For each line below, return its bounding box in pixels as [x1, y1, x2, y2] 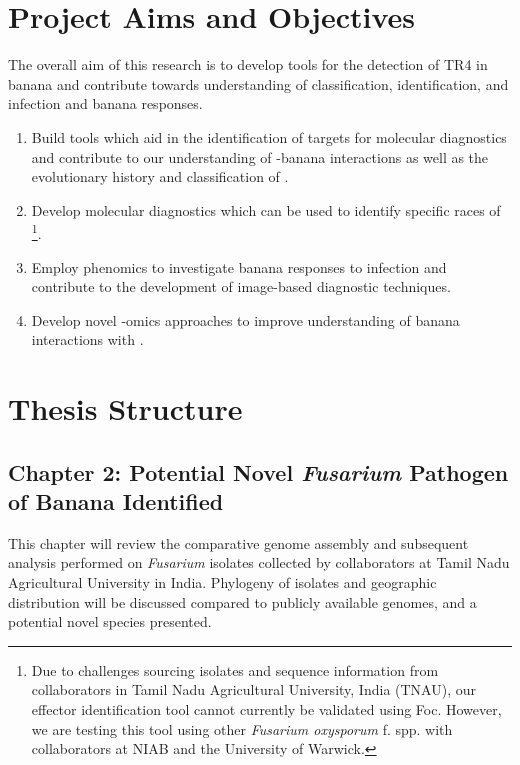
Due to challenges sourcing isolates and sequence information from [31, 659, 439, 680]
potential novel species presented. [8, 611, 212, 632]
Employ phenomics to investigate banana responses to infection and [31, 256, 447, 277]
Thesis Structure [8, 388, 243, 429]
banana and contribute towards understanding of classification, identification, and [8, 73, 509, 94]
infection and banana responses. [8, 93, 203, 114]
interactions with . [31, 329, 144, 350]
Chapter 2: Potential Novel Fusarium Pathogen [8, 456, 509, 487]
